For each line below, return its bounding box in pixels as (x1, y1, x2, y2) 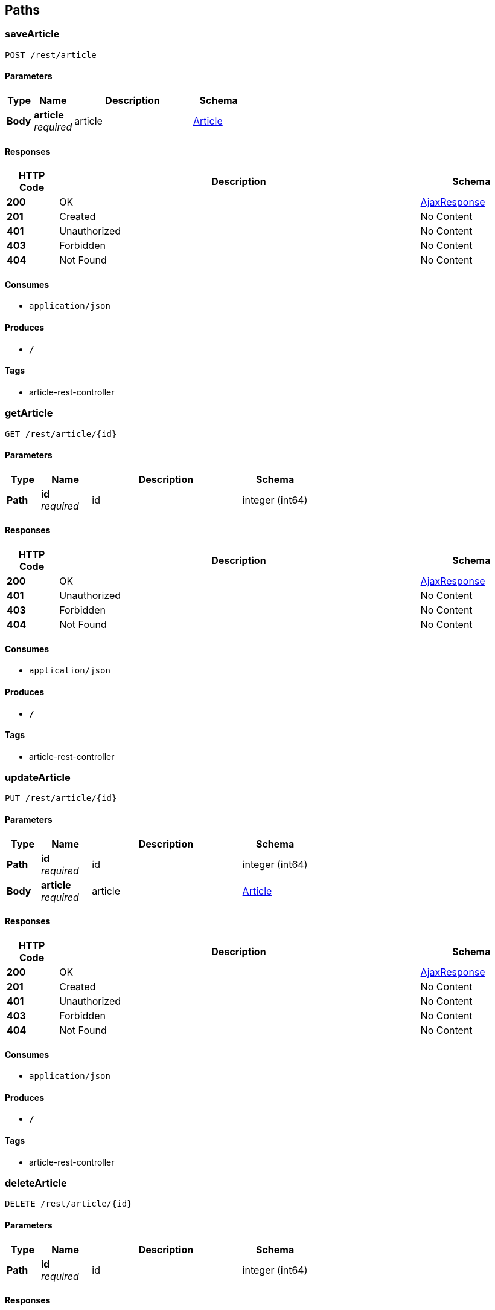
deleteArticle (5, 1176, 67, 1189)
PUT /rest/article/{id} (5, 793, 117, 803)
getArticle (5, 407, 53, 420)
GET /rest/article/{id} (5, 429, 117, 439)
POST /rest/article (5, 50, 97, 60)
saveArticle (5, 28, 60, 41)
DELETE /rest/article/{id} (5, 1199, 132, 1209)
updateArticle (5, 771, 71, 784)
